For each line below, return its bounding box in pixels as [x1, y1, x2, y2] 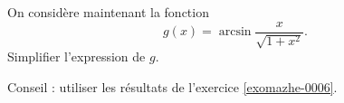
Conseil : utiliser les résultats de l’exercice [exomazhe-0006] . [7, 77, 338, 96]
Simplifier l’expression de [7, 47, 146, 66]
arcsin [218, 25, 252, 39]
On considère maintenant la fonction [7, 3, 209, 21]
